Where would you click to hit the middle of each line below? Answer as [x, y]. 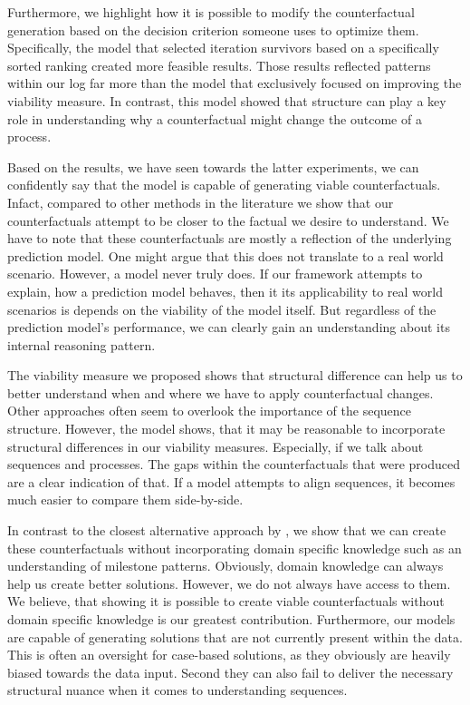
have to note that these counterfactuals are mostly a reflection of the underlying [230, 238]
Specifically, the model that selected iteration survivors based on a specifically [223, 48]
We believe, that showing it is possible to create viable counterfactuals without [226, 601]
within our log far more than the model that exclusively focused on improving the [235, 83]
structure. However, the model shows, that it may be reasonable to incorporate [226, 429]
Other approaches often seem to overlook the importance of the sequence [210, 411]
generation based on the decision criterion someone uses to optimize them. [213, 29]
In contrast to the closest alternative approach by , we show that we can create [227, 530]
